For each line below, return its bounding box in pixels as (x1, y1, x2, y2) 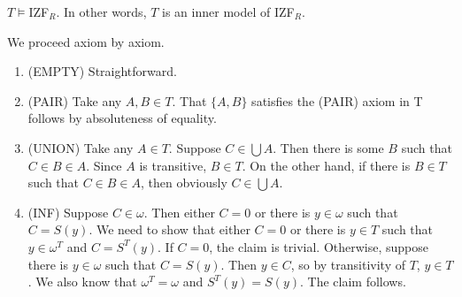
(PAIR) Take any (27, 91, 122, 110)
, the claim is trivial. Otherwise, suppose (209, 237, 428, 255)
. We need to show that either (89, 220, 250, 239)
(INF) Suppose (27, 202, 109, 221)
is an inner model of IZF (162, 3, 295, 20)
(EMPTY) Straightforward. (27, 62, 177, 80)
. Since (86, 156, 122, 174)
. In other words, (56, 3, 147, 20)
